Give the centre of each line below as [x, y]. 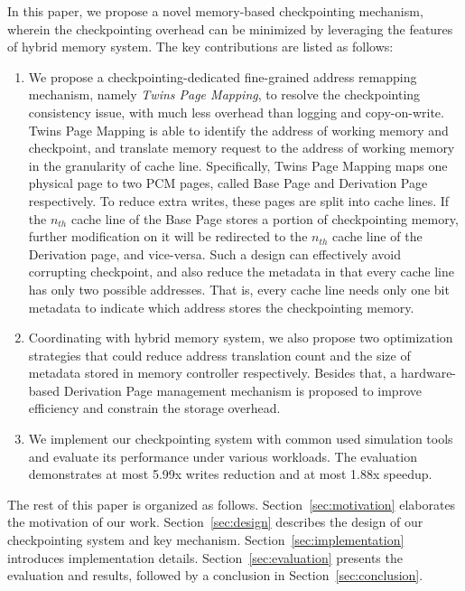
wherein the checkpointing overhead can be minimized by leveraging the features [230, 28]
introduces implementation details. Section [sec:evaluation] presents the [205, 557]
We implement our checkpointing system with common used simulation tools [241, 439]
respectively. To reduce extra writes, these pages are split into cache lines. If [239, 200]
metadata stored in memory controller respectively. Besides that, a [213, 373]
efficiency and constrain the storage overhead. [154, 408]
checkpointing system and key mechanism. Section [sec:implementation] [206, 540]
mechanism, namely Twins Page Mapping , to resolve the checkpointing [224, 94]
